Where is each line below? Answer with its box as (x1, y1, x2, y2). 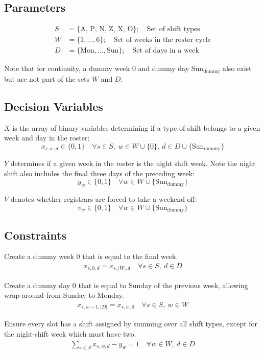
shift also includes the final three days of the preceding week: (4, 168, 195, 178)
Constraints (4, 227, 66, 243)
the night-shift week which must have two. (4, 328, 136, 339)
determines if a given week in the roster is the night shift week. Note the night (10, 158, 256, 169)
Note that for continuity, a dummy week (4, 63, 130, 74)
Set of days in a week (132, 47, 199, 55)
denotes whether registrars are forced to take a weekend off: (10, 194, 197, 204)
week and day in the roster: (4, 132, 90, 143)
